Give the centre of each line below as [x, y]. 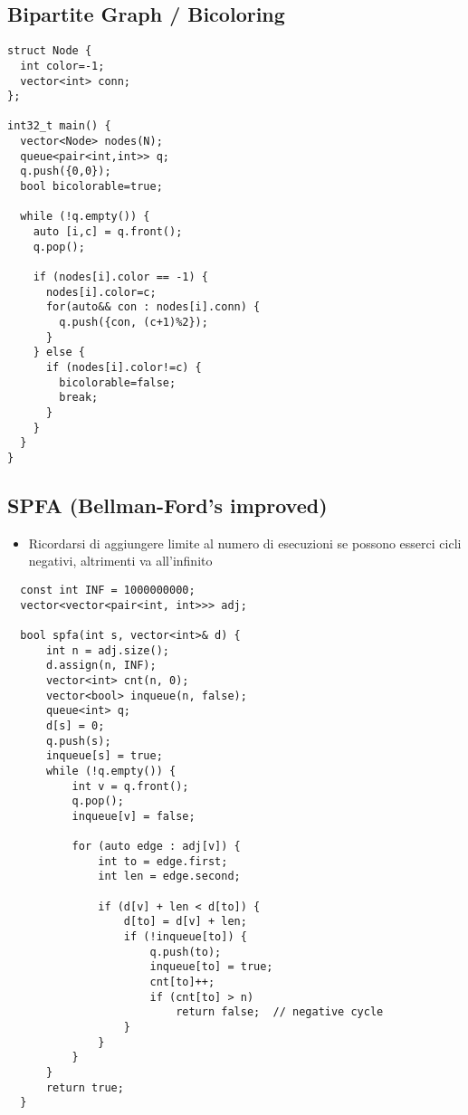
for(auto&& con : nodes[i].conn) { [153, 307]
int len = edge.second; [169, 877]
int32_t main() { [59, 126]
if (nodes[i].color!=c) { [124, 367]
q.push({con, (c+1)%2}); [134, 323]
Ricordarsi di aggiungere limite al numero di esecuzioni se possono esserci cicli [245, 543]
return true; [85, 1087]
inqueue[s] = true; [104, 756]
